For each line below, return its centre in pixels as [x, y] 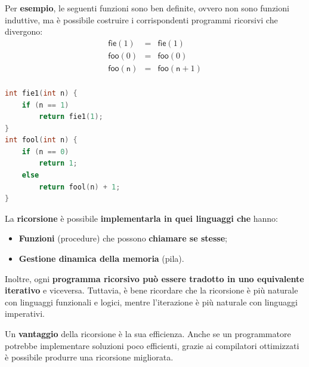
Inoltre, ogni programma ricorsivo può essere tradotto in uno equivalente [154, 278]
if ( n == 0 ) [45, 152]
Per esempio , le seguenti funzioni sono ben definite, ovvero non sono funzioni [147, 8]
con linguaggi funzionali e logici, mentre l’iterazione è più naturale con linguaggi [151, 302]
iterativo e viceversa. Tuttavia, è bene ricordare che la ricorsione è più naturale [152, 290]
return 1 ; [58, 163]
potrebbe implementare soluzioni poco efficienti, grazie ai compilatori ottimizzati [152, 345]
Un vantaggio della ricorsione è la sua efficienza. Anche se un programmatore [148, 334]
